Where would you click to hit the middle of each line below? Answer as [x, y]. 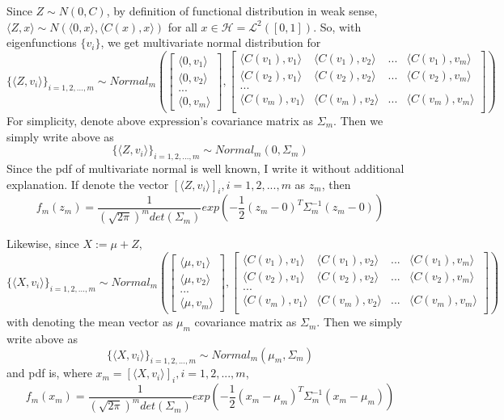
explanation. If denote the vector [88, 184]
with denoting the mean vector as [90, 322]
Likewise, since [43, 244]
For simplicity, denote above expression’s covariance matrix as [160, 120]
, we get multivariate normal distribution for [211, 42]
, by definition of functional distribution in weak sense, [242, 10]
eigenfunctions [42, 42]
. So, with [337, 26]
